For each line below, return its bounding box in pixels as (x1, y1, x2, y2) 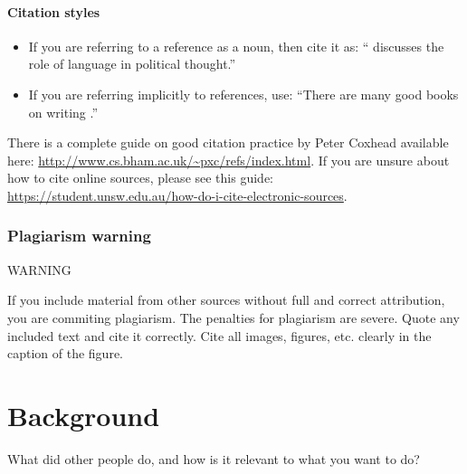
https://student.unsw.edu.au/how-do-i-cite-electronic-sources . (7, 185, 348, 204)
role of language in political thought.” (28, 54, 236, 73)
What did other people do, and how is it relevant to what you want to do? (7, 449, 420, 468)
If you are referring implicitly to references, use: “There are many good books (28, 84, 459, 103)
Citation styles (7, 2, 100, 21)
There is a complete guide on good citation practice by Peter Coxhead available (7, 133, 449, 152)
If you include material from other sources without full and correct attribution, (7, 290, 445, 309)
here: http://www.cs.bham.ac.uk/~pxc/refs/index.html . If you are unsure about (7, 150, 450, 169)
